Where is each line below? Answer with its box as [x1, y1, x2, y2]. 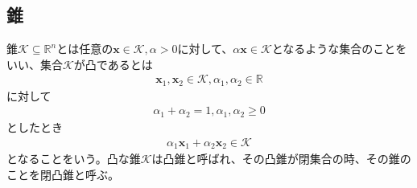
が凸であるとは [73, 55, 153, 72]
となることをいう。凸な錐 [6, 150, 141, 167]
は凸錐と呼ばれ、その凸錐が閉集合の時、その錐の [151, 150, 411, 167]
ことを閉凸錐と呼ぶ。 [6, 166, 119, 182]
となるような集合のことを [271, 40, 407, 57]
